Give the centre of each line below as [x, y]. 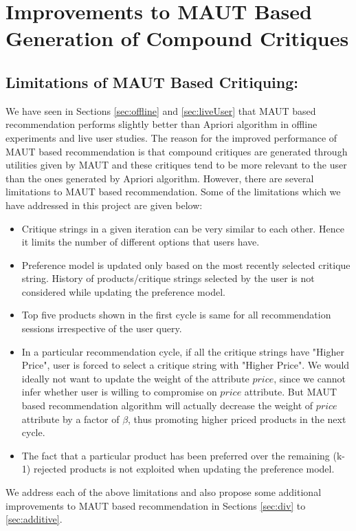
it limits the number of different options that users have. [141, 242]
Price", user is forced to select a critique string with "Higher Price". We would [186, 365]
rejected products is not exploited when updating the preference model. [184, 469]
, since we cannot [310, 378]
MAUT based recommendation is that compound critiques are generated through [177, 151]
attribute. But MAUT [291, 392]
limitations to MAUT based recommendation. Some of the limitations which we [173, 192]
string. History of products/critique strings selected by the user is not [168, 278]
